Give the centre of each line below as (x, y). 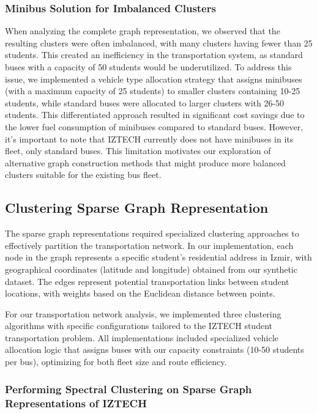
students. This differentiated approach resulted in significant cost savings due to (155, 115)
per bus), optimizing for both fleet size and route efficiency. (116, 362)
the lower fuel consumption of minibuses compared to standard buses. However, (154, 126)
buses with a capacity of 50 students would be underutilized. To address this (148, 67)
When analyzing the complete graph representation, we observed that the (143, 31)
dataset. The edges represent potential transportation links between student (147, 281)
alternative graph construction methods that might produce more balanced (145, 162)
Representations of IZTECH (76, 403)
